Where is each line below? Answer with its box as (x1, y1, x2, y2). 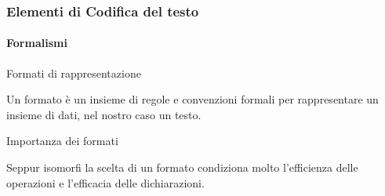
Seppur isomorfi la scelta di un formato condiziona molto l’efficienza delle (6, 159, 358, 176)
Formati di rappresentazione (6, 64, 141, 81)
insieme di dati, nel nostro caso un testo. (6, 106, 202, 122)
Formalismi (6, 34, 67, 51)
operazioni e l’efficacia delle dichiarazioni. (6, 174, 205, 191)
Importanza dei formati (6, 132, 118, 149)
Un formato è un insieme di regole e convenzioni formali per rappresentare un (6, 91, 379, 107)
